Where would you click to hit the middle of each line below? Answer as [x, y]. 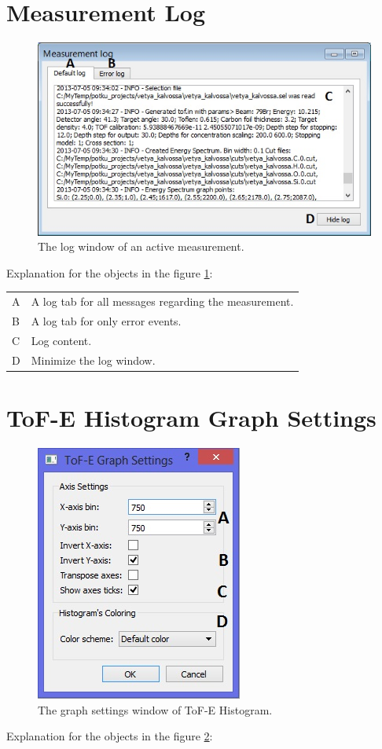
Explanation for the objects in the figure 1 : [110, 272]
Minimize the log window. [93, 360]
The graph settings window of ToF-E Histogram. [155, 709]
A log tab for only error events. [106, 321]
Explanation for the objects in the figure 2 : [110, 736]
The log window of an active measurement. [141, 246]
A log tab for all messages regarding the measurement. [162, 301]
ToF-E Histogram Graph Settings [191, 418]
